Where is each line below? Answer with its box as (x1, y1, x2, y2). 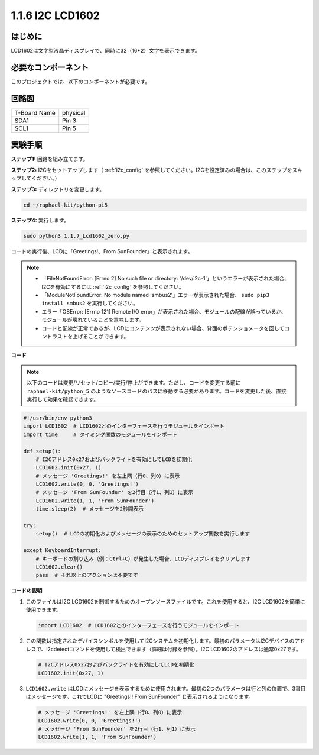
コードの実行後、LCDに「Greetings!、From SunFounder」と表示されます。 (11, 247, 193, 254)
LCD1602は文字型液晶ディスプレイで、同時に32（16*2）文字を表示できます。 (11, 47, 200, 54)
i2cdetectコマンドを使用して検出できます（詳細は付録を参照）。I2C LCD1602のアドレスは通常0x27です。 (46, 646, 301, 653)
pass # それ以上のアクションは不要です (35, 572, 139, 579)
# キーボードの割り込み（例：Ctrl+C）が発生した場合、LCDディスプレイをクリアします (35, 555, 251, 562)
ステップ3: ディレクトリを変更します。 (11, 185, 105, 192)
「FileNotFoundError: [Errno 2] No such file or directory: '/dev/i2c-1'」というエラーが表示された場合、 (41, 275, 290, 282)
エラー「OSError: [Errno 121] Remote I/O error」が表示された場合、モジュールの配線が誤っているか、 (41, 308, 287, 315)
